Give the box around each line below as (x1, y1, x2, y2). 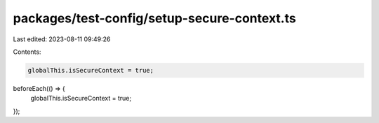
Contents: (13, 48, 41, 56)
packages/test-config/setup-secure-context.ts (13, 10, 296, 26)
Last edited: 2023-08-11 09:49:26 (13, 35, 111, 43)
